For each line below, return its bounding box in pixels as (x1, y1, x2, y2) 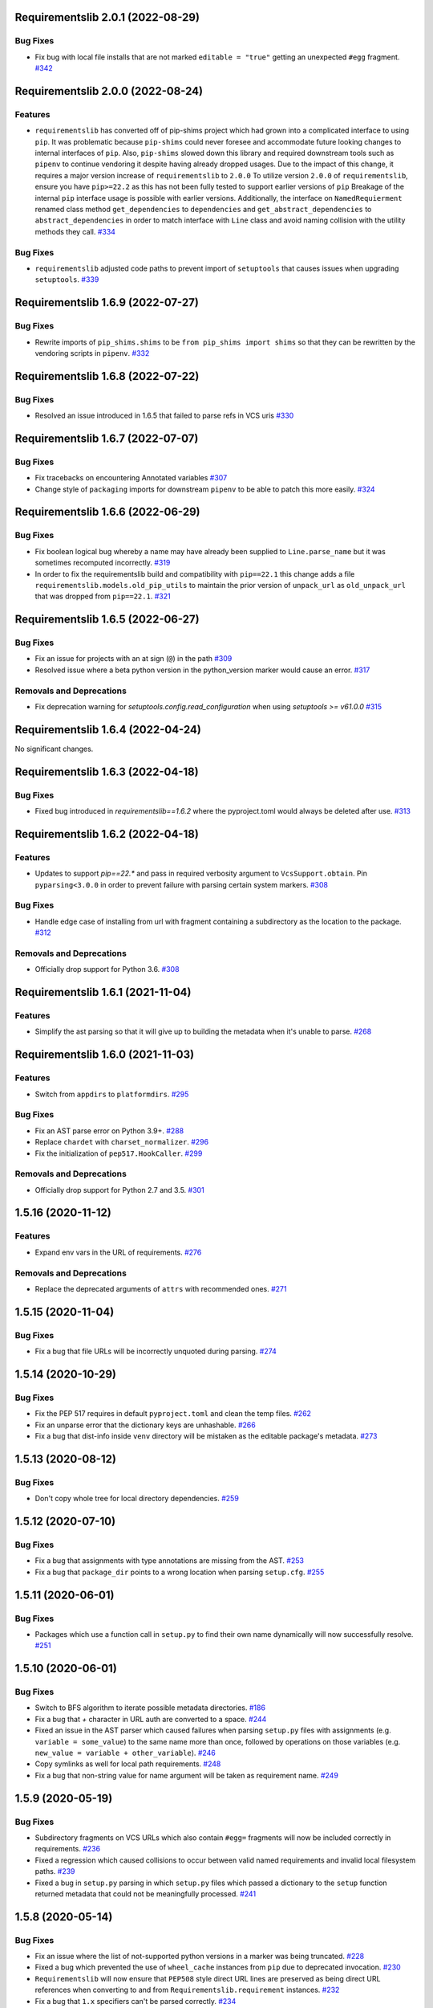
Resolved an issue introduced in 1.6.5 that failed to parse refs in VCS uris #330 (34, 410, 294, 421)
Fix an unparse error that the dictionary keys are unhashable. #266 (34, 1420, 256, 1430)
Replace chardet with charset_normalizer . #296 (34, 1137, 208, 1147)
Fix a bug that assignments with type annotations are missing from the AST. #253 (34, 1556, 305, 1565)
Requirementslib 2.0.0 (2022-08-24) (14, 84, 204, 98)
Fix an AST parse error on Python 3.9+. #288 (34, 1125, 184, 1136)
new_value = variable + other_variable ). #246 (34, 1748, 216, 1758)
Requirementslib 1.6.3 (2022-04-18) (14, 765, 200, 778)
